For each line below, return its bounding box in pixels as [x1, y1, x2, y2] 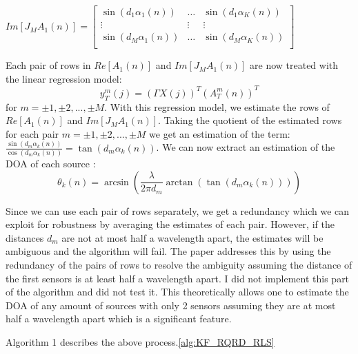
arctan [166, 177, 193, 187]
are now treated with [250, 58, 339, 72]
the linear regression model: [6, 71, 122, 85]
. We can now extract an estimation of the [156, 140, 335, 154]
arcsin [103, 177, 129, 187]
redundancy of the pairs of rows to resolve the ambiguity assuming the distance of [6, 258, 352, 272]
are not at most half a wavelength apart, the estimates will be [61, 230, 324, 244]
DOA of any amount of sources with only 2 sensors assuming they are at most [6, 298, 336, 312]
